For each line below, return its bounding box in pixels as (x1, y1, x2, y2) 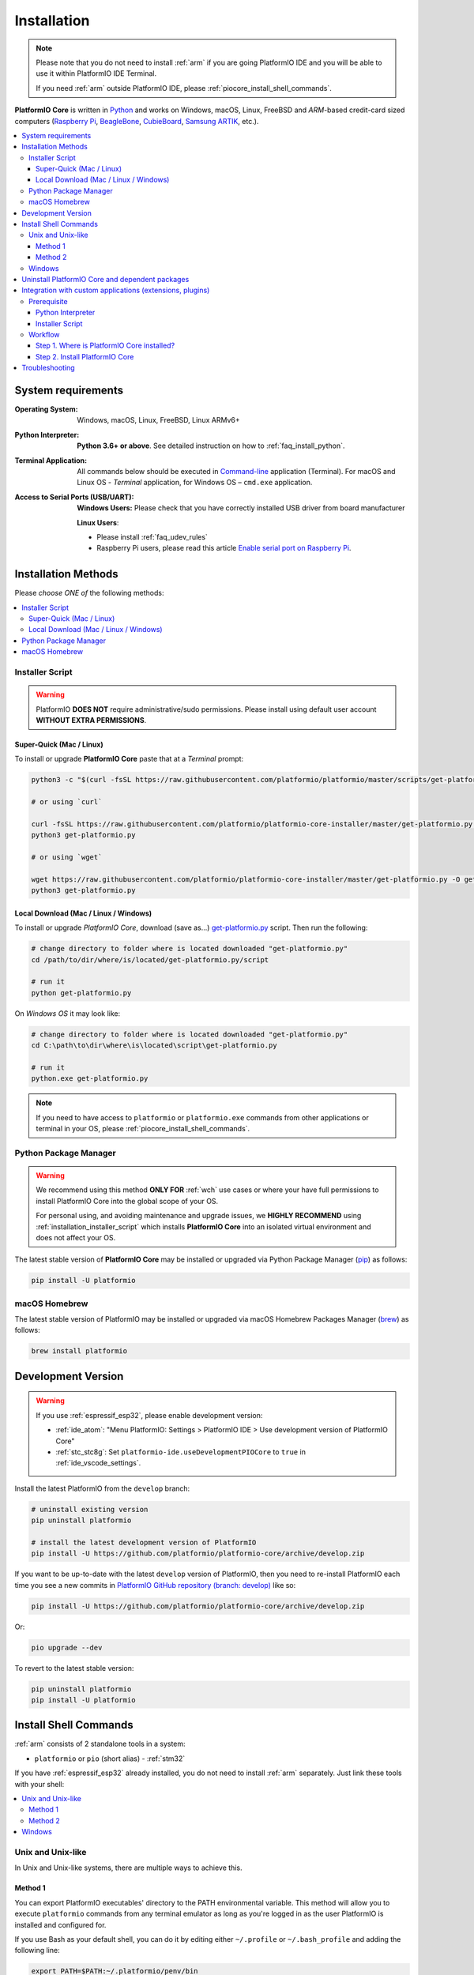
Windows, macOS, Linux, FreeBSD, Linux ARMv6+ (77, 416, 240, 425)
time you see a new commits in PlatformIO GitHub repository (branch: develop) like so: (14, 1580, 296, 1589)
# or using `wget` (31, 853, 103, 861)
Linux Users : (77, 517, 119, 527)
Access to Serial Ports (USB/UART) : (14, 492, 134, 502)
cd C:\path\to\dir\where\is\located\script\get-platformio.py (31, 1041, 277, 1050)
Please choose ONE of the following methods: (14, 589, 164, 598)
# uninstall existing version (31, 1505, 149, 1514)
